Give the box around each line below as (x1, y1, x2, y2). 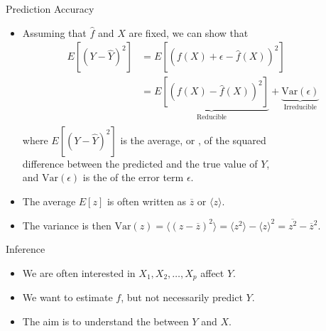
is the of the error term (82, 170, 184, 185)
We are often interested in (22, 265, 136, 280)
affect (200, 265, 224, 280)
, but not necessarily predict (121, 290, 243, 305)
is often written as (107, 193, 186, 208)
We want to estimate (22, 290, 113, 305)
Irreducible (283, 104, 317, 112)
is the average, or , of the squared (120, 132, 266, 147)
